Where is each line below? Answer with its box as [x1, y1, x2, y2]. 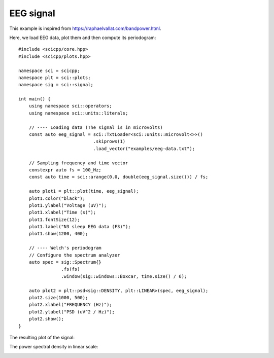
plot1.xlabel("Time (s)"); [28, 209, 96, 216]
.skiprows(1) [93, 138, 126, 145]
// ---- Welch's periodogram [28, 245, 101, 251]
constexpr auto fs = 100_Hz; [28, 167, 101, 172]
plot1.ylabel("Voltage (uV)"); [28, 202, 107, 208]
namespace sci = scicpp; [18, 67, 80, 74]
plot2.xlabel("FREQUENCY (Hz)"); [28, 302, 113, 308]
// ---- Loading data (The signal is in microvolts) [28, 124, 163, 130]
